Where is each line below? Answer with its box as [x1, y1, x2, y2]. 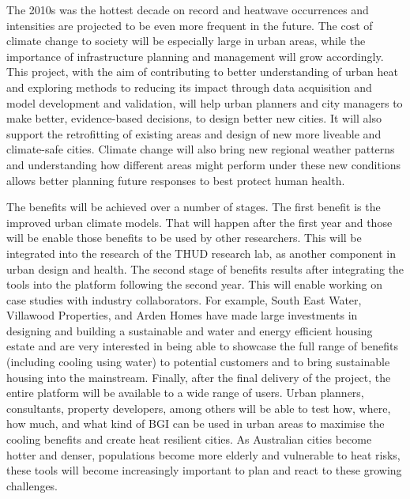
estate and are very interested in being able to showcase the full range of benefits [6, 338, 398, 354]
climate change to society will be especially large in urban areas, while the [6, 32, 366, 49]
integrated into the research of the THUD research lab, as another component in [6, 244, 396, 261]
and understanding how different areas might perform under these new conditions [6, 156, 401, 172]
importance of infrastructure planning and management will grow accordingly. [6, 47, 384, 64]
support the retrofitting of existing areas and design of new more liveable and [6, 125, 382, 142]
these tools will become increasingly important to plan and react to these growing [6, 462, 402, 478]
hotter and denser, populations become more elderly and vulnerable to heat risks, [6, 446, 401, 463]
